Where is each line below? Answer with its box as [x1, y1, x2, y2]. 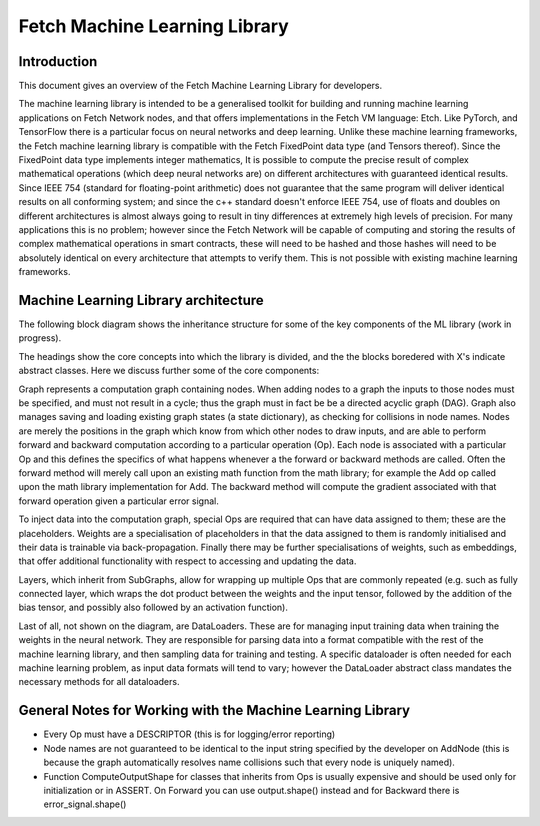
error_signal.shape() [43, 798, 127, 810]
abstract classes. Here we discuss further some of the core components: [18, 365, 320, 377]
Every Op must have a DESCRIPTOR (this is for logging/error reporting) [43, 728, 336, 740]
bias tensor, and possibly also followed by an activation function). [18, 601, 289, 614]
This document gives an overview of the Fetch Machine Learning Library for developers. [18, 80, 383, 92]
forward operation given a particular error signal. [18, 495, 219, 507]
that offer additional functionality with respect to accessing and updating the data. [18, 555, 357, 567]
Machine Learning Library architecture [18, 291, 264, 309]
